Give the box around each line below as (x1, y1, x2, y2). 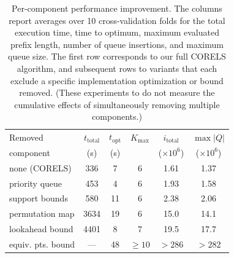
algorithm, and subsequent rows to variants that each (17, 61, 217, 74)
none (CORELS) (9, 161, 72, 174)
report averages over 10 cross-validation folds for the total (9, 14, 225, 26)
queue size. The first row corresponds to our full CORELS (8, 50, 226, 63)
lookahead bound (9, 222, 74, 235)
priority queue (9, 176, 62, 189)
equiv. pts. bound (9, 237, 75, 250)
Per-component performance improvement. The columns (12, 2, 222, 14)
